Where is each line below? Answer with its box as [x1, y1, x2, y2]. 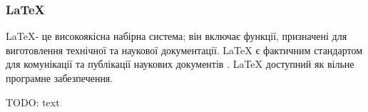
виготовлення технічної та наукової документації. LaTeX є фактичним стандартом [6, 42, 363, 57]
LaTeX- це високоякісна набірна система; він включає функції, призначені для [6, 29, 347, 44]
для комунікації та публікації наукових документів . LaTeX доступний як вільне [6, 56, 354, 71]
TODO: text [6, 94, 60, 109]
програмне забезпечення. [6, 71, 113, 85]
